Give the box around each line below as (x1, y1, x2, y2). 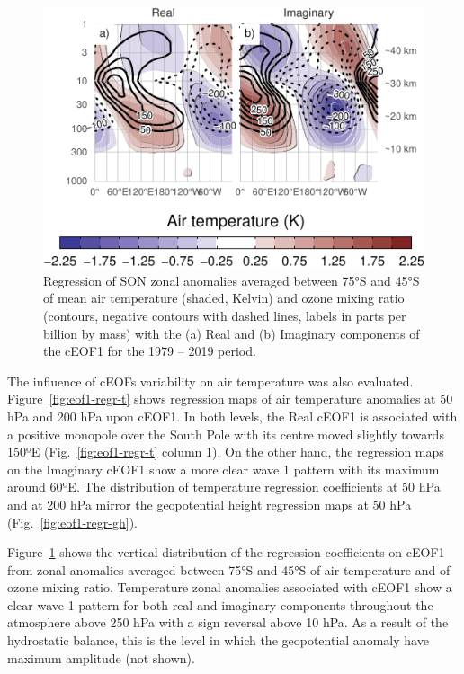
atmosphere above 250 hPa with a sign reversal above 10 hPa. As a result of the (7, 613, 449, 632)
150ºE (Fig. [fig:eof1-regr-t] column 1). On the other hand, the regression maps (7, 442, 444, 461)
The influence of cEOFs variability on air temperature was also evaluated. (7, 371, 414, 390)
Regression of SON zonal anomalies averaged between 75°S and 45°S (43, 270, 420, 289)
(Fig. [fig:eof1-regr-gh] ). (7, 512, 138, 531)
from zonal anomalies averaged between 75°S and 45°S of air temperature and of (7, 560, 451, 579)
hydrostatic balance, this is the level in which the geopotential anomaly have (7, 631, 429, 650)
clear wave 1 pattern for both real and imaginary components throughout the (7, 595, 433, 614)
